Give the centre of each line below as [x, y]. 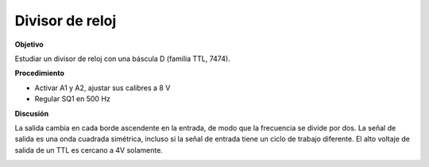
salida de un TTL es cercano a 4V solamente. [89, 150]
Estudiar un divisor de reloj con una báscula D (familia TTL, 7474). [122, 59]
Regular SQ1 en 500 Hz [73, 99]
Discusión [32, 113]
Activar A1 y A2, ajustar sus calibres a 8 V [102, 88]
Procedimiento [40, 73]
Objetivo [29, 44]
